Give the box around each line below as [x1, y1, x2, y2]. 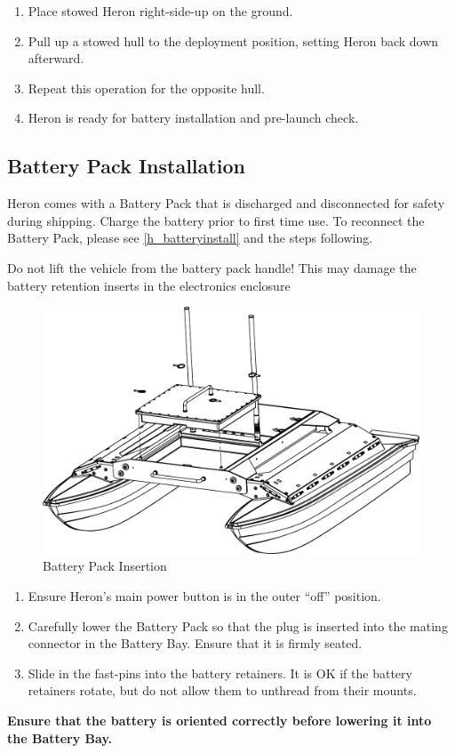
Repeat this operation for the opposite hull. [28, 78, 265, 97]
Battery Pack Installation [7, 152, 245, 180]
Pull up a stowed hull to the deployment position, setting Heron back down [28, 31, 439, 50]
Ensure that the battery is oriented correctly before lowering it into [7, 710, 432, 729]
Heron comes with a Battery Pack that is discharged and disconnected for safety [7, 194, 445, 212]
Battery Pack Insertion [43, 557, 167, 575]
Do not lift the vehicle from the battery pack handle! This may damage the [7, 258, 417, 276]
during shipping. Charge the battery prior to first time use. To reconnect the [7, 211, 425, 229]
